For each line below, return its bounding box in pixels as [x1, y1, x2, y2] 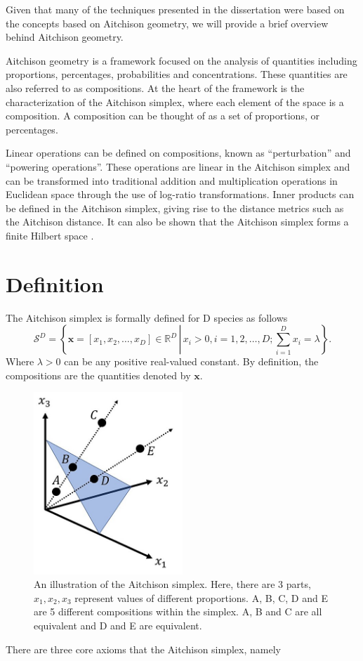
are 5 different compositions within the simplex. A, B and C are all [34, 604, 322, 619]
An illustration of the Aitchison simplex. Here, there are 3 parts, [34, 577, 311, 591]
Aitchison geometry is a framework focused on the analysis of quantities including [6, 53, 357, 67]
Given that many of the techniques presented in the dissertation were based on [6, 2, 345, 16]
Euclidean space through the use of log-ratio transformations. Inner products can [6, 187, 355, 202]
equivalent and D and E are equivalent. [34, 617, 202, 632]
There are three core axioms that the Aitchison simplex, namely [6, 641, 281, 656]
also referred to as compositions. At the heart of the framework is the [6, 80, 305, 95]
